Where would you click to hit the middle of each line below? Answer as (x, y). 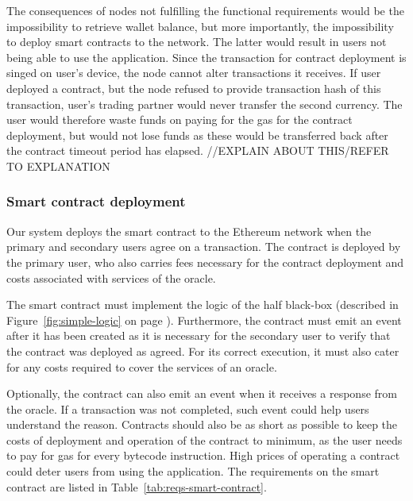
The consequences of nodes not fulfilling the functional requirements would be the (205, 10)
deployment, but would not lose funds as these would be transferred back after (197, 135)
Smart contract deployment (96, 201)
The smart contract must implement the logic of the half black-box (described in (203, 304)
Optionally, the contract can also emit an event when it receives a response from (202, 393)
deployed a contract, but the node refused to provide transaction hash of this (194, 88)
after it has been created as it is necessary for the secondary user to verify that (199, 335)
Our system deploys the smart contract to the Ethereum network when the (189, 231)
